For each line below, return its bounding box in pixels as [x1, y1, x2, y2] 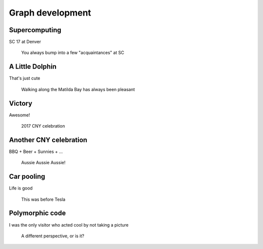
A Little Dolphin [9, 62, 57, 71]
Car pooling [9, 172, 45, 181]
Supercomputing [9, 26, 62, 34]
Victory [9, 99, 33, 107]
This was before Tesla [21, 196, 66, 202]
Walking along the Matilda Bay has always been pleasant [21, 86, 135, 92]
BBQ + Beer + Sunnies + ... [9, 149, 63, 154]
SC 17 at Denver [9, 39, 41, 45]
